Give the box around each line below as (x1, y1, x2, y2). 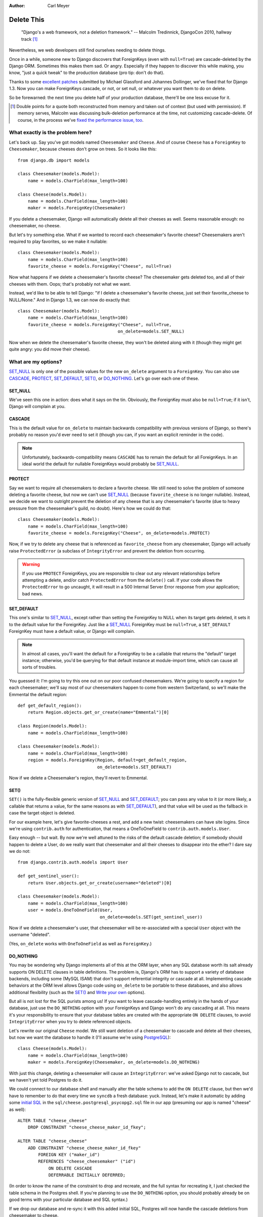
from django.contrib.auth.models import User (18, 860, 129, 865)
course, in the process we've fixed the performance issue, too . (18, 117, 144, 123)
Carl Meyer (47, 3, 70, 8)
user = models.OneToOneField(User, (27, 907, 113, 913)
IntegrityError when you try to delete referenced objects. (9, 1019, 132, 1025)
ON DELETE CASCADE (48, 1165, 93, 1171)
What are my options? (9, 358, 62, 365)
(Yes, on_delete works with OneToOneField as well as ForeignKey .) (9, 940, 152, 946)
